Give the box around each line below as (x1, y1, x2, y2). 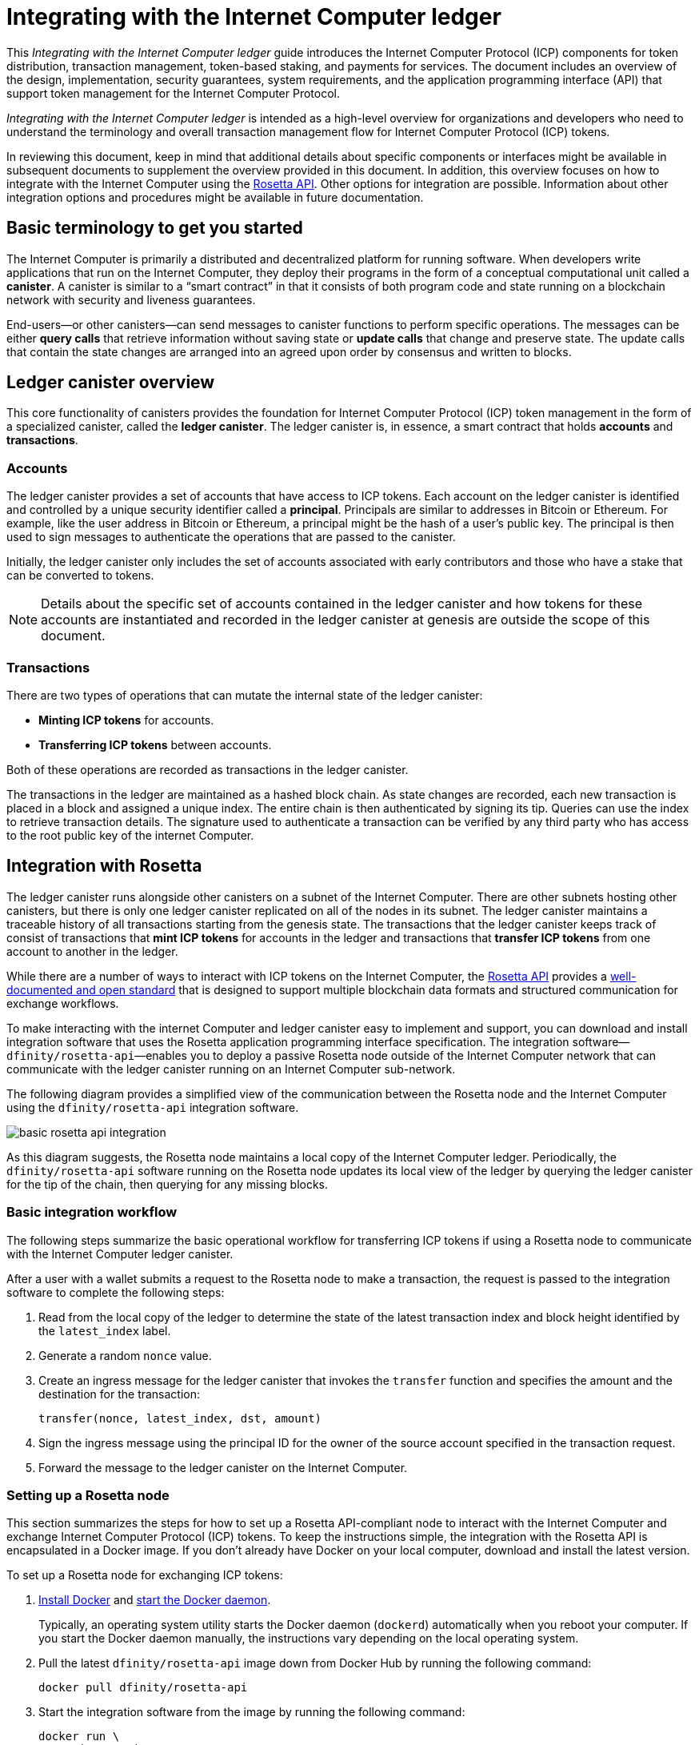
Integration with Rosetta (6, 856, 202, 877)
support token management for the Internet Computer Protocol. (6, 86, 340, 100)
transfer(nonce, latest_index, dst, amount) (38, 1411, 322, 1425)
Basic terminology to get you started (6, 218, 303, 239)
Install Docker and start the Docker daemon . (38, 1593, 271, 1607)
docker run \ (38, 1730, 120, 1743)
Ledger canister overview (6, 372, 215, 393)
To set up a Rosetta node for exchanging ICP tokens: (6, 1568, 283, 1583)
